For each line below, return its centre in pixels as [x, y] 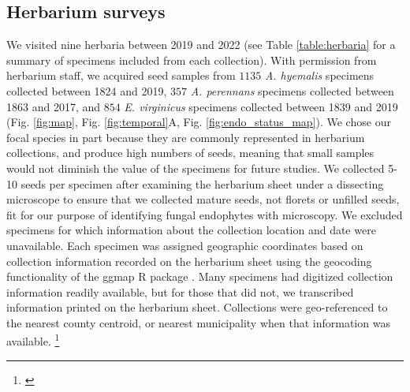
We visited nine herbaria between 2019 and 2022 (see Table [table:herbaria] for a [201, 45]
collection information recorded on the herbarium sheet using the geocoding [189, 261]
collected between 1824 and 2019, [87, 90]
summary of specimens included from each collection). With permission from [192, 60]
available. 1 [33, 340]
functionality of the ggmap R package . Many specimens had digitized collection [200, 276]
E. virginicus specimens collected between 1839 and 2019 [261, 106]
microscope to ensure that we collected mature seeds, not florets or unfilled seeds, [203, 199]
